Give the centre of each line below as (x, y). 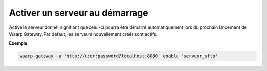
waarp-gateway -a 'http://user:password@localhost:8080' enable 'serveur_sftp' (119, 56)
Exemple (18, 43)
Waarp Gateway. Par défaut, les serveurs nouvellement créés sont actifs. (83, 34)
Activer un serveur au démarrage (79, 13)
